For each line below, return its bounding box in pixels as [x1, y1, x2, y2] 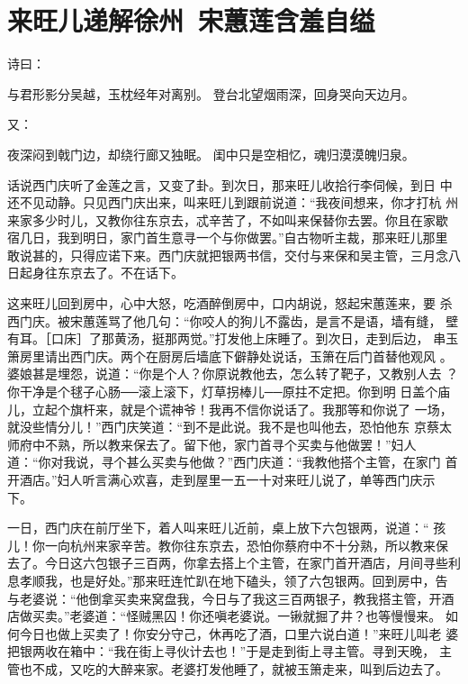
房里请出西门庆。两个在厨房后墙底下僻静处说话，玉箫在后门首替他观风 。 [19, 346, 453, 365]
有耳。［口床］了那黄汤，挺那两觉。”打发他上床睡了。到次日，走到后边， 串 [7, 329, 446, 348]
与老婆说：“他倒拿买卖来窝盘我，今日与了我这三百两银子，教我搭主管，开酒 [7, 588, 454, 607]
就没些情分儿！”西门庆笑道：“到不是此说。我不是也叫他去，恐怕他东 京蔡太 [7, 417, 452, 436]
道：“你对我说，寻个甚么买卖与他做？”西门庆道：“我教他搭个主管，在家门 [7, 452, 441, 471]
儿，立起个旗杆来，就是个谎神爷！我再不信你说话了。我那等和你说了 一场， [7, 399, 453, 418]
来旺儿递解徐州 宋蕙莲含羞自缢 [7, 2, 375, 39]
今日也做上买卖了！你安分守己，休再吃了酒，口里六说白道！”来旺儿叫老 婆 [19, 624, 459, 643]
